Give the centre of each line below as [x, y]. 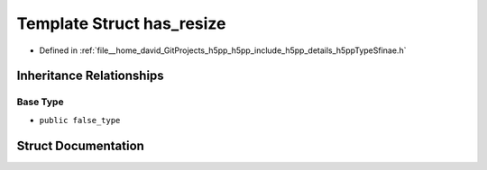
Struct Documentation [80, 145]
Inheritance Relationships [90, 76]
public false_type [80, 120]
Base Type [40, 102]
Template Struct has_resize [121, 23]
